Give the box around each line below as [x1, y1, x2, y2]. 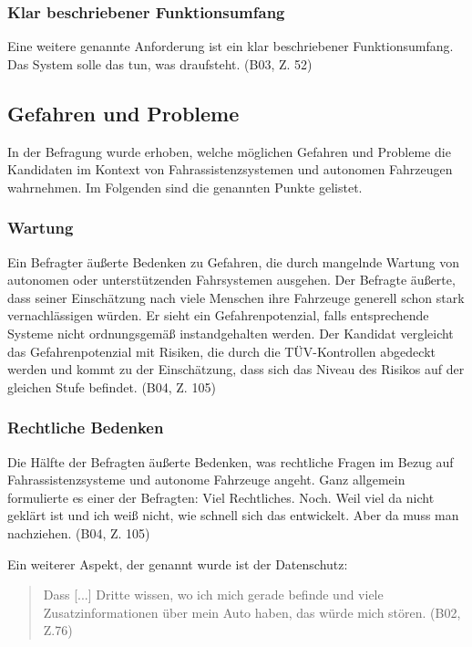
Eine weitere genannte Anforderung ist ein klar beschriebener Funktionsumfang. [7, 37, 454, 56]
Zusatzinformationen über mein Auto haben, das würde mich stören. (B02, [43, 602, 461, 621]
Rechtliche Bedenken [7, 416, 164, 439]
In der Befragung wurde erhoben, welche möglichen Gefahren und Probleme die [7, 141, 451, 161]
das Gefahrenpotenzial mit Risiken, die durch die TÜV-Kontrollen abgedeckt [7, 341, 436, 360]
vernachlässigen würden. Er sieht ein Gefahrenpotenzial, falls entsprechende [7, 306, 429, 325]
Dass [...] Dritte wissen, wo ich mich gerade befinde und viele [43, 585, 384, 604]
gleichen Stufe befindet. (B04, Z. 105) [7, 377, 216, 396]
